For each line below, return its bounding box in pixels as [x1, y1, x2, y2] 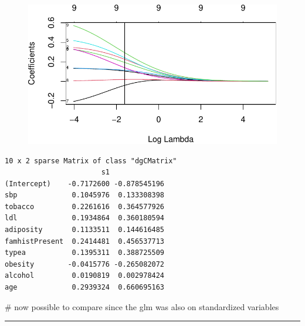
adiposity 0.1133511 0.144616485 [5, 226, 165, 234]
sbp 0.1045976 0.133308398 [5, 191, 165, 200]
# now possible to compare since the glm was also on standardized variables [5, 300, 279, 312]
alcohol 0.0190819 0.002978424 [5, 271, 165, 280]
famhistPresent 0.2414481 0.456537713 [5, 237, 165, 246]
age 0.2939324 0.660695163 [5, 283, 165, 292]
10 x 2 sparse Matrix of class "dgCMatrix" [5, 156, 177, 165]
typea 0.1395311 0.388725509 [5, 248, 165, 257]
